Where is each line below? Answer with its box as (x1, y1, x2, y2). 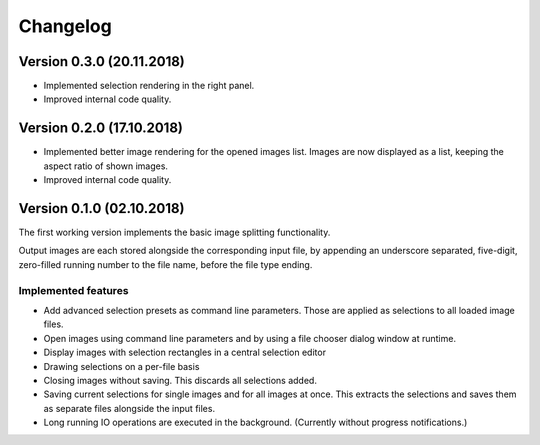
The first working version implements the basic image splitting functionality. (18, 226, 331, 239)
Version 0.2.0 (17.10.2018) (18, 120, 184, 137)
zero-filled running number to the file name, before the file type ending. (18, 258, 313, 270)
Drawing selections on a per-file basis (43, 360, 200, 372)
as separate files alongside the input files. (43, 402, 215, 414)
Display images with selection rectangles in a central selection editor (43, 346, 327, 359)
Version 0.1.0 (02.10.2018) (18, 200, 185, 217)
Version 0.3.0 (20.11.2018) (18, 53, 185, 70)
